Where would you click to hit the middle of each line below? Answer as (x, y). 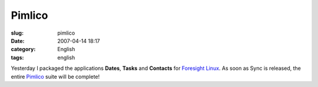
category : (23, 49)
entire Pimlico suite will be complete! (55, 76)
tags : (17, 57)
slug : (17, 33)
